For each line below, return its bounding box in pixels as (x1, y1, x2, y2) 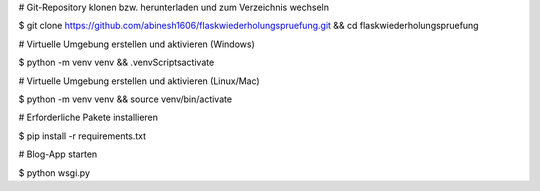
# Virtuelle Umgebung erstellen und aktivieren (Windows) (18, 38, 255, 50)
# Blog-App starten (18, 148, 98, 160)
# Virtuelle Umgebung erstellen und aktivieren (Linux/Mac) (18, 75, 260, 87)
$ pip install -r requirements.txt (18, 130, 147, 142)
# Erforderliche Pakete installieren (18, 111, 159, 124)
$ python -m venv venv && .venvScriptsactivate (18, 56, 215, 69)
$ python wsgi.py (18, 166, 90, 179)
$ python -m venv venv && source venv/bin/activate (18, 93, 233, 105)
